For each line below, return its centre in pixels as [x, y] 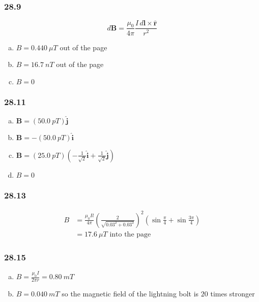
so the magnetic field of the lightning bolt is [130, 293]
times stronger [233, 293]
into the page [130, 234]
